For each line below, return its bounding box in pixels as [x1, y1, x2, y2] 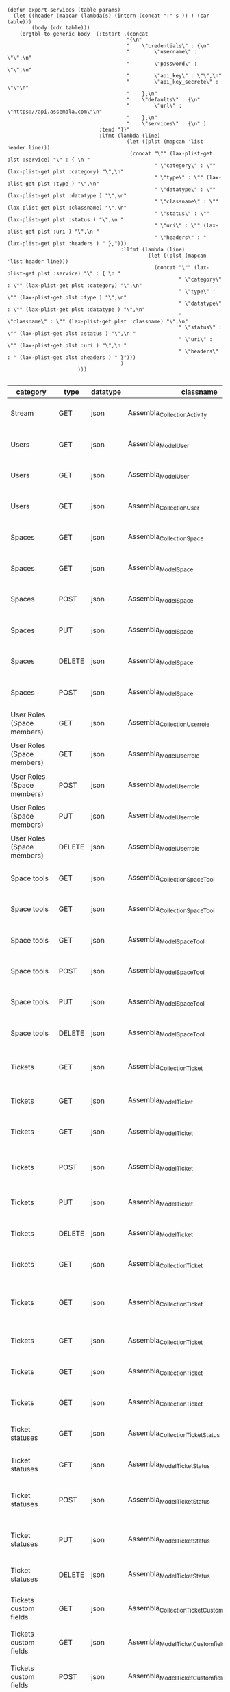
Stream [10, 408, 34, 418]
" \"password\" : [126, 60, 197, 67]
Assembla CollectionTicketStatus [127, 1428, 220, 1439]
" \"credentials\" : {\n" [126, 42, 210, 49]
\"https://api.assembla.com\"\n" [7, 108, 103, 115]
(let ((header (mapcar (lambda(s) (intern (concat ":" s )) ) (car [13, 12, 210, 19]
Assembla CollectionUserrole [127, 718, 210, 729]
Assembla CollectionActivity [127, 408, 207, 419]
